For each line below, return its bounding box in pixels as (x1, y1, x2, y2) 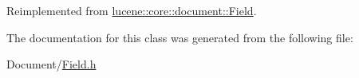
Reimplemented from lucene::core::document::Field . (6, 2, 257, 18)
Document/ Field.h (6, 56, 97, 72)
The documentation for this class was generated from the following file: (6, 29, 353, 45)
